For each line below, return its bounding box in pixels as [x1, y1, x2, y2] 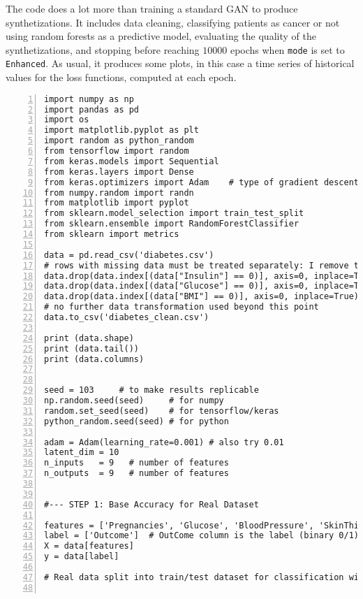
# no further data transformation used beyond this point [44, 302, 319, 312]
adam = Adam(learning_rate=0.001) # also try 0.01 [44, 437, 284, 447]
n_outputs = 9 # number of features [44, 468, 229, 479]
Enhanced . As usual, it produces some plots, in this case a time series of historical [6, 56, 355, 71]
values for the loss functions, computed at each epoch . [6, 70, 237, 85]
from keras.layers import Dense [44, 166, 194, 177]
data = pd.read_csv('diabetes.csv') [44, 250, 214, 260]
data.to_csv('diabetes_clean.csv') [44, 312, 209, 323]
